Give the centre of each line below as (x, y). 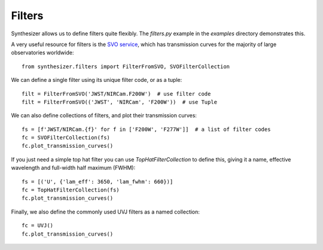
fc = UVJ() (38, 225)
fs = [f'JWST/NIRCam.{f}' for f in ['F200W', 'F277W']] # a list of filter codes (146, 129)
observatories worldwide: (42, 53)
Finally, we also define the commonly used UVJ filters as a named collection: (106, 212)
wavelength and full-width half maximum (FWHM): (73, 168)
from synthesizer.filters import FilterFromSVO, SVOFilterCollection (126, 66)
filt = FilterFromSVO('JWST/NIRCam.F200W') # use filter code (116, 94)
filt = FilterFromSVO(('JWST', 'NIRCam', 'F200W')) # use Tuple (120, 102)
